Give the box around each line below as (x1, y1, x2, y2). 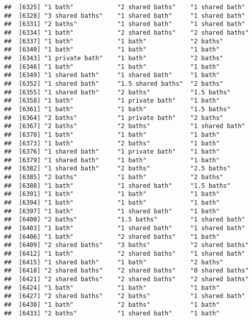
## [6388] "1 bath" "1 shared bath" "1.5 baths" (4, 182, 231, 189)
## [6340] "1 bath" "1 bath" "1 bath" (4, 46, 220, 54)
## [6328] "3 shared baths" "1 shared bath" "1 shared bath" (4, 12, 245, 19)
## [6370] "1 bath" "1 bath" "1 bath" (4, 131, 220, 138)
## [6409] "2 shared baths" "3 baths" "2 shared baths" (4, 241, 249, 249)
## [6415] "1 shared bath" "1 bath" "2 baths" (4, 258, 223, 266)
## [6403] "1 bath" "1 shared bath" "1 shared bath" (4, 225, 245, 232)
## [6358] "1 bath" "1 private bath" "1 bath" (4, 97, 220, 105)
